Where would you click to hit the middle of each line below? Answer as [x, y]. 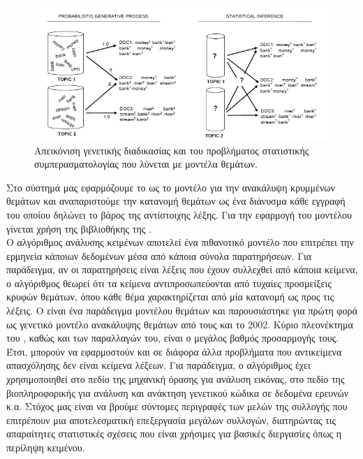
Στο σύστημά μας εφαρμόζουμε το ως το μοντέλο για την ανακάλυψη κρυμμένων [171, 187]
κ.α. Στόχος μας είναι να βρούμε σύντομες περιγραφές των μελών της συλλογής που [177, 406]
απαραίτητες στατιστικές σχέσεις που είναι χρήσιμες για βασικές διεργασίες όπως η [174, 433]
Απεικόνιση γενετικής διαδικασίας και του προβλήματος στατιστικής [172, 150]
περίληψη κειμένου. [46, 447]
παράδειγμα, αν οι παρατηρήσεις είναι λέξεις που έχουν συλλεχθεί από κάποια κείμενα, [182, 269]
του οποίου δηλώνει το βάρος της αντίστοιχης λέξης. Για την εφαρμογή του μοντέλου [179, 214]
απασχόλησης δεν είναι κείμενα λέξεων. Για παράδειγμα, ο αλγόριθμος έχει [158, 365]
